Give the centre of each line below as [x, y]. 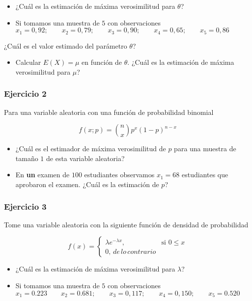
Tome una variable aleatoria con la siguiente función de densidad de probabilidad [126, 224]
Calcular [28, 62]
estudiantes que [205, 175]
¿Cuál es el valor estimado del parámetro [66, 45]
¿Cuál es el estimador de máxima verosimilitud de [91, 149]
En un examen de [42, 175]
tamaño [27, 158]
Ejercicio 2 [25, 94]
